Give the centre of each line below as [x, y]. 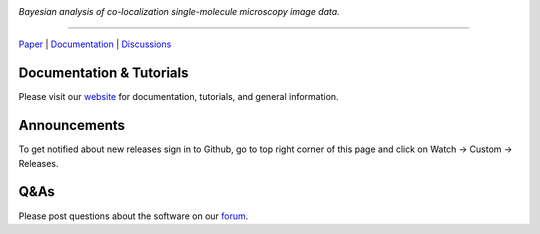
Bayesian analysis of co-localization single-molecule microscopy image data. [179, 11]
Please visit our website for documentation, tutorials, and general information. [178, 97]
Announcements [71, 125]
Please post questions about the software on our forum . [133, 216]
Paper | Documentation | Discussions [95, 44]
